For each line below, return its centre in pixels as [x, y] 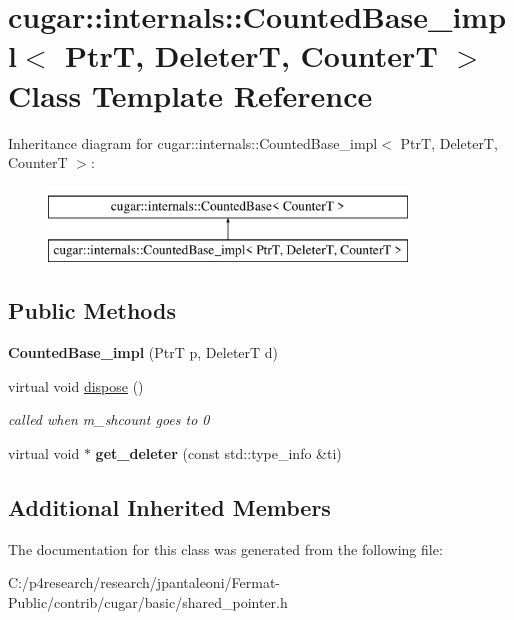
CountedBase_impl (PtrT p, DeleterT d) [143, 352]
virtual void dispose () [76, 385]
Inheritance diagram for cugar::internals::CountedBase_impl [193, 142]
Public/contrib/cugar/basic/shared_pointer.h [148, 601]
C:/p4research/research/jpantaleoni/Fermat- [144, 582]
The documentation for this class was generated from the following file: [225, 548]
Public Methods [92, 310]
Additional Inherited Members [169, 506]
